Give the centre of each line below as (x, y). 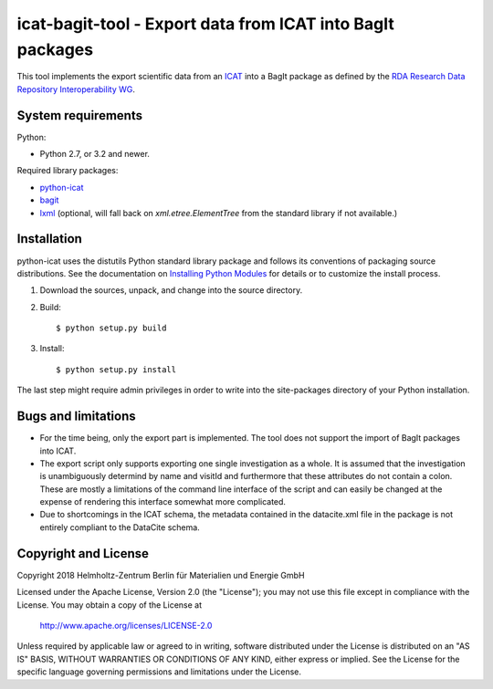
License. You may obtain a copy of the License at (110, 605)
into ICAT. (58, 451)
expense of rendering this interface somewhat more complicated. (163, 502)
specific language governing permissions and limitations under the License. (159, 672)
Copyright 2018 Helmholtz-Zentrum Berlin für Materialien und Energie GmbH (161, 575)
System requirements (80, 115)
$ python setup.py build (111, 328)
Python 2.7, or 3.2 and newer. (95, 154)
